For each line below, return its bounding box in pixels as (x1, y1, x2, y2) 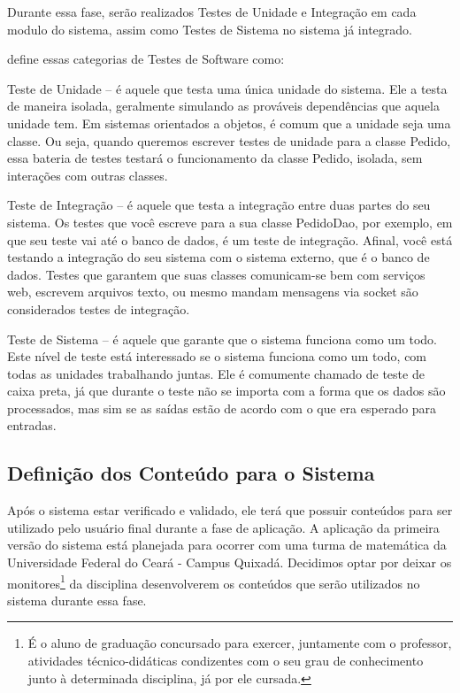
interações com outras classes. (7, 166, 168, 184)
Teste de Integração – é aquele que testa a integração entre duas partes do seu (7, 196, 431, 214)
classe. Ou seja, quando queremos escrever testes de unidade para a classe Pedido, (7, 131, 451, 150)
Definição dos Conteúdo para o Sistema (7, 459, 375, 487)
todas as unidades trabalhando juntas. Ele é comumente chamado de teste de (7, 364, 425, 382)
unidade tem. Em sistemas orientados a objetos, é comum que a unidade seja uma (7, 113, 451, 132)
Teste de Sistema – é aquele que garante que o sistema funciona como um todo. (7, 329, 437, 348)
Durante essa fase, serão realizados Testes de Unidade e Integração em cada (7, 3, 417, 20)
